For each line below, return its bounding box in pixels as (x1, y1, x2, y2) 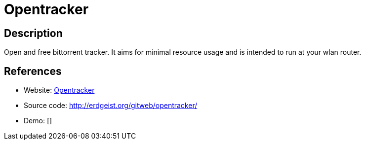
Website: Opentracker (24, 86, 95, 95)
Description (4, 27, 63, 39)
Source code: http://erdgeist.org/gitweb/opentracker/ (24, 101, 198, 110)
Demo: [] (24, 116, 52, 125)
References (4, 65, 62, 77)
